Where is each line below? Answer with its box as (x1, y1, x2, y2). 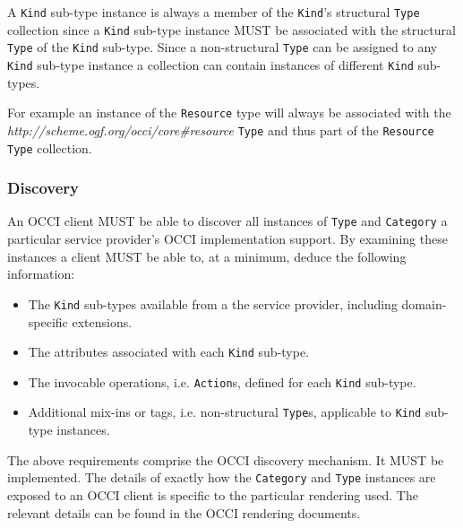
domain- (401, 294, 447, 313)
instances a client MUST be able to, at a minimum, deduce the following (7, 247, 407, 265)
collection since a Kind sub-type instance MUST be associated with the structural (7, 20, 456, 39)
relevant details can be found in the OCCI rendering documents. (7, 503, 361, 522)
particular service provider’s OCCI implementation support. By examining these (7, 229, 448, 248)
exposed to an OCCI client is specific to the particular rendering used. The (7, 485, 418, 504)
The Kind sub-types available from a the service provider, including (28, 294, 398, 313)
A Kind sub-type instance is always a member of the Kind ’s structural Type (7, 3, 420, 21)
